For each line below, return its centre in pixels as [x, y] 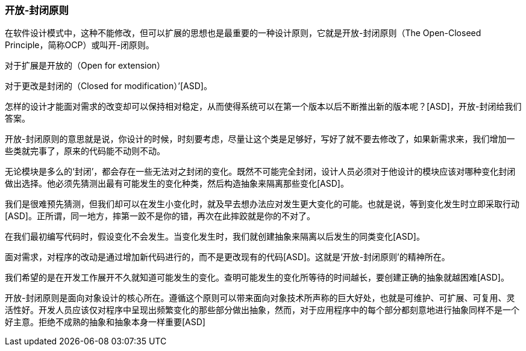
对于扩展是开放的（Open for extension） [85, 66]
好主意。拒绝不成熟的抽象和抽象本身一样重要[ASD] [105, 322]
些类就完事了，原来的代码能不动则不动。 [85, 151]
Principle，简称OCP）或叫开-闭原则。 [80, 45]
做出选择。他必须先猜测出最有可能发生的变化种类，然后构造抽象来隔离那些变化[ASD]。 [177, 184]
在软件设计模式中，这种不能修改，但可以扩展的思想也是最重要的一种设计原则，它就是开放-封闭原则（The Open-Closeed [243, 33]
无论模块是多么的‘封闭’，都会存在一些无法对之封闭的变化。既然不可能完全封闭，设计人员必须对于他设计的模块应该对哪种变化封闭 [260, 172]
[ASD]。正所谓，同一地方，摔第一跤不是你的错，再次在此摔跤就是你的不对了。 [160, 216]
